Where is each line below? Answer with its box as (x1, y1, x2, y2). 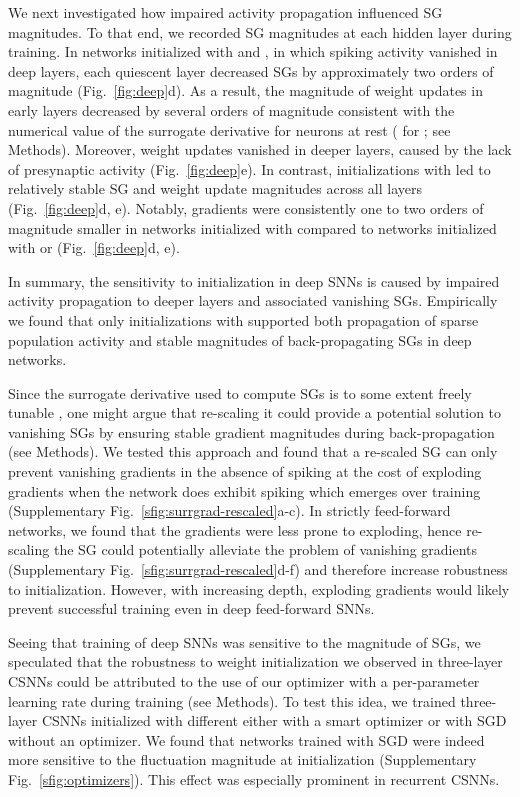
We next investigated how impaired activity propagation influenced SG (8, 2, 443, 22)
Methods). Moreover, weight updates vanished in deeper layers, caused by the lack (8, 139, 512, 160)
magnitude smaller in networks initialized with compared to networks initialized (8, 217, 497, 238)
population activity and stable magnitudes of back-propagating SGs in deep (8, 329, 472, 350)
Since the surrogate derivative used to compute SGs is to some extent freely (8, 382, 472, 403)
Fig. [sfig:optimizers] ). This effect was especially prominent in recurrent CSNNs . (8, 768, 500, 789)
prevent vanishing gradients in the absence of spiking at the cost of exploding (8, 461, 482, 482)
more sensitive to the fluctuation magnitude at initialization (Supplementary (8, 749, 477, 770)
